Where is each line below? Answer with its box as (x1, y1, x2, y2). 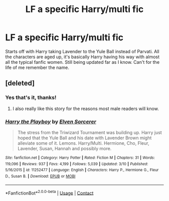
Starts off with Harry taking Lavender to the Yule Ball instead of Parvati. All (5, 48, 159, 54)
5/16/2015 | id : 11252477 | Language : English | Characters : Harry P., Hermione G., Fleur (5, 167, 159, 173)
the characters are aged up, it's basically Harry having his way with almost (5, 54, 160, 60)
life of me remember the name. (5, 64, 69, 70)
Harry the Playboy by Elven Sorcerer (5, 118, 97, 125)
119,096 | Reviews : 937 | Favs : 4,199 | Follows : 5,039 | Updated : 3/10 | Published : (5, 161, 148, 166)
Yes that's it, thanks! (5, 94, 57, 101)
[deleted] (5, 79, 35, 87)
